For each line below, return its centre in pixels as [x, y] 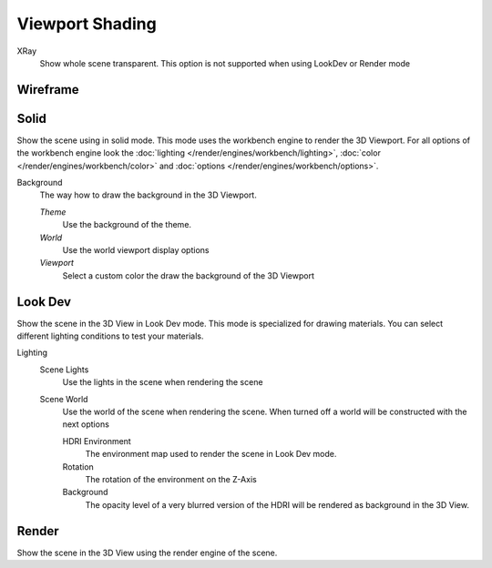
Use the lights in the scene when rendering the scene [163, 382]
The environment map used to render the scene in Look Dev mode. [211, 454]
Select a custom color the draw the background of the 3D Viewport [188, 275]
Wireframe [48, 90]
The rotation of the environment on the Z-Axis [171, 479]
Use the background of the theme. [127, 225]
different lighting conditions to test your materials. [110, 336]
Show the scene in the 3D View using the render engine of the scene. [147, 553]
